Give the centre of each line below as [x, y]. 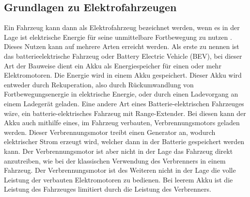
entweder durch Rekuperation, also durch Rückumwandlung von [99, 84]
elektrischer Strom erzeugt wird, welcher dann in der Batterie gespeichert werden [124, 141]
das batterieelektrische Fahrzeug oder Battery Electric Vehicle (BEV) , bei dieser [123, 56]
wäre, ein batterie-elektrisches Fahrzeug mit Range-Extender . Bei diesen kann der [125, 113]
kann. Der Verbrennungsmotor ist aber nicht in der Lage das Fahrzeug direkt [118, 151]
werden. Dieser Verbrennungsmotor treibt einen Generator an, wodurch [110, 132]
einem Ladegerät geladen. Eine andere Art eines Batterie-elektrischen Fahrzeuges [124, 103]
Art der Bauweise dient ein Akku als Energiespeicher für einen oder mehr [113, 65]
